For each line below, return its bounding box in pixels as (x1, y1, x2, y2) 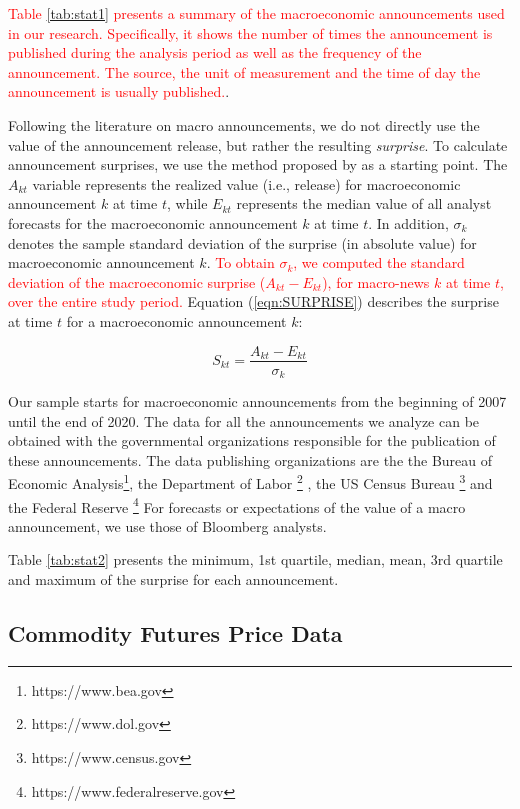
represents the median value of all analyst (236, 193, 492, 214)
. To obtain (206, 252, 275, 273)
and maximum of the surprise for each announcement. (8, 569, 339, 590)
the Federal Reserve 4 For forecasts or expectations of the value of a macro (8, 493, 466, 517)
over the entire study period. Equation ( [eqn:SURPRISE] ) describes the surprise (8, 291, 499, 312)
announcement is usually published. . (8, 81, 230, 102)
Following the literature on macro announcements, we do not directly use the (8, 114, 480, 135)
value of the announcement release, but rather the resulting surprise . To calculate (8, 134, 508, 155)
